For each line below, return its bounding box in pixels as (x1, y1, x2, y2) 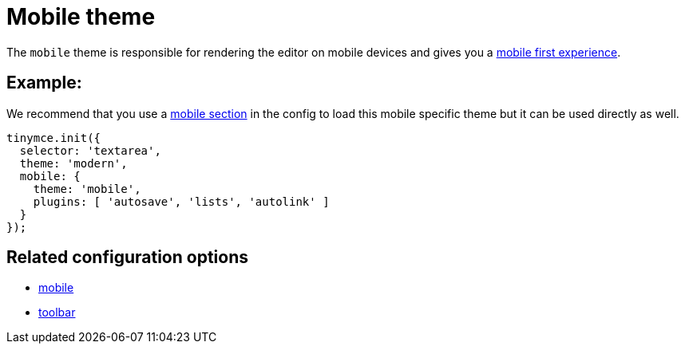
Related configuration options (6, 247, 248, 268)
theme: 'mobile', (33, 182, 141, 195)
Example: (6, 73, 82, 93)
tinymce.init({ (6, 131, 101, 144)
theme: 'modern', (19, 156, 128, 170)
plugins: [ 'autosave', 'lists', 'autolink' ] (33, 195, 330, 208)
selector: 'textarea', (19, 144, 161, 157)
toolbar (38, 305, 76, 320)
